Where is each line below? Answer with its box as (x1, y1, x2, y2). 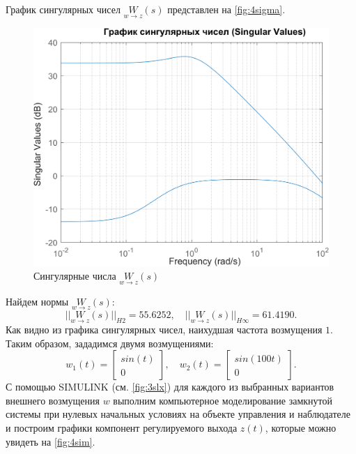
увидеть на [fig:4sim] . (6, 434, 95, 448)
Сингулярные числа (33, 268, 116, 283)
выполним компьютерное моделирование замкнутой (113, 393, 332, 407)
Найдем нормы (6, 294, 69, 308)
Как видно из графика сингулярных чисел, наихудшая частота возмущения (6, 322, 323, 337)
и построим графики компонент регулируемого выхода (6, 421, 238, 435)
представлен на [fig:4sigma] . (167, 2, 286, 16)
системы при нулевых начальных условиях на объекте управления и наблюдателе (6, 407, 350, 421)
